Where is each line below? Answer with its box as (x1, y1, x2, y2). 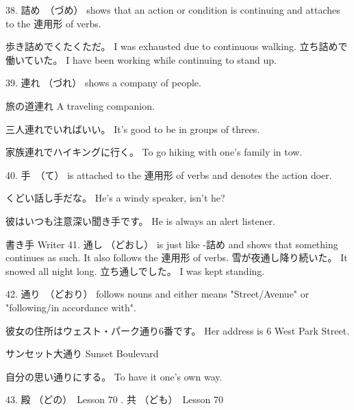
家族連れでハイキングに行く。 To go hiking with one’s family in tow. (5, 145, 303, 159)
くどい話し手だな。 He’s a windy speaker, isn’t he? (5, 191, 225, 205)
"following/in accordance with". (5, 300, 136, 314)
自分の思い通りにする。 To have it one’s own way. (5, 369, 223, 383)
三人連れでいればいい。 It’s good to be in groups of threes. (5, 121, 260, 136)
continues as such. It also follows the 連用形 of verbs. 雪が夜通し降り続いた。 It (5, 250, 348, 265)
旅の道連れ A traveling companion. (5, 98, 155, 112)
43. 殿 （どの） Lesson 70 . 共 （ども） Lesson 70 (5, 392, 223, 407)
